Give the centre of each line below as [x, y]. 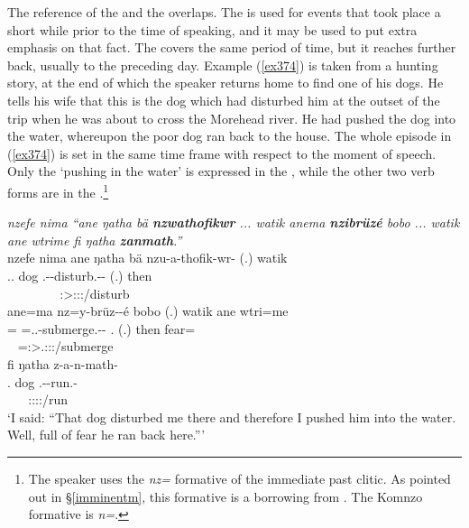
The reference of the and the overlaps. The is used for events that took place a [224, 12]
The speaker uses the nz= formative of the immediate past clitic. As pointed [239, 478]
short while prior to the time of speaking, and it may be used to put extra [212, 29]
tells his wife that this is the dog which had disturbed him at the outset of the [224, 100]
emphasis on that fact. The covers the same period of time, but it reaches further [232, 47]
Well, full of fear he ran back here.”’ [106, 435]
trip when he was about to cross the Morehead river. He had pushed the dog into [232, 118]
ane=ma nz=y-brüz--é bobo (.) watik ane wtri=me [148, 311]
